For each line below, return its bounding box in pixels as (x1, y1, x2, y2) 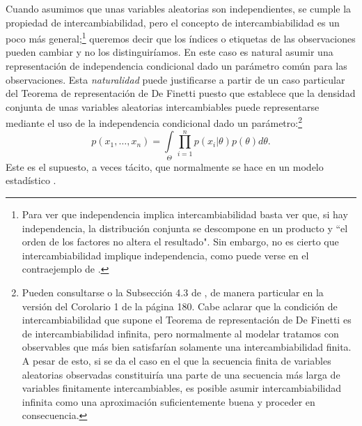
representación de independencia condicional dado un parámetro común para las (6, 59, 347, 73)
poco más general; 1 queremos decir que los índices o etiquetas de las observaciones (6, 29, 356, 45)
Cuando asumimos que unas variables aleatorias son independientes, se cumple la (6, 1, 352, 15)
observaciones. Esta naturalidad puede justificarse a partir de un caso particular (6, 72, 345, 86)
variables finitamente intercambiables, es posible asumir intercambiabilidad (22, 381, 342, 395)
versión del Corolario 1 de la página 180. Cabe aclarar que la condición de (22, 298, 338, 313)
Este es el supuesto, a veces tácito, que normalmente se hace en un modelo (6, 159, 324, 174)
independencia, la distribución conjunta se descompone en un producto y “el (22, 220, 348, 235)
